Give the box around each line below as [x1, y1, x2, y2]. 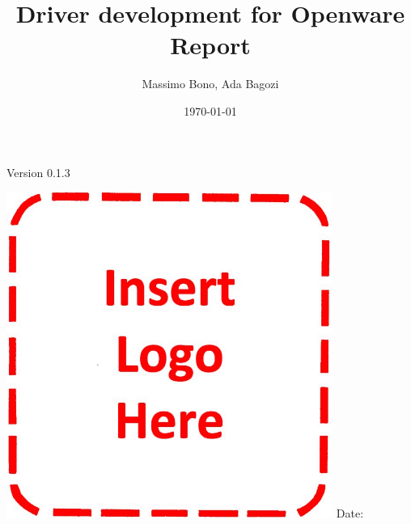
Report [170, 28, 251, 61]
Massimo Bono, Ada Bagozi [142, 75, 279, 92]
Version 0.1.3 [6, 163, 70, 180]
